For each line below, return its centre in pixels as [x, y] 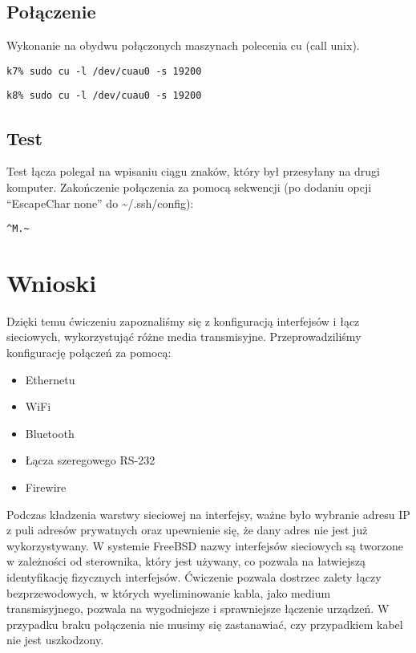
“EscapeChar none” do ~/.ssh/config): [100, 203]
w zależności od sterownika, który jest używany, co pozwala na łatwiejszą [186, 561]
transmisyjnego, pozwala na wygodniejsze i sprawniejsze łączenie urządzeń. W [198, 608]
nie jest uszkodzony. [55, 640]
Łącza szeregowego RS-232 [90, 460]
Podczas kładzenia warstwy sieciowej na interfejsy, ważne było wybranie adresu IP [208, 514]
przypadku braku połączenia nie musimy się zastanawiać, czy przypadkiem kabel [205, 624]
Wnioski [52, 282]
